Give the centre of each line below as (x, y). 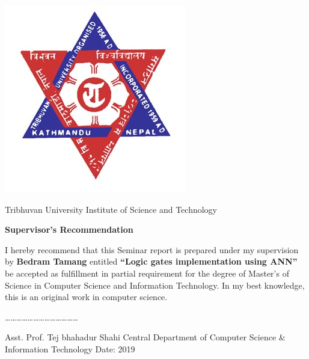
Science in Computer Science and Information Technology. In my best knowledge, (155, 285)
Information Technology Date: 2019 (70, 348)
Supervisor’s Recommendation (69, 229)
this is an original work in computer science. (86, 297)
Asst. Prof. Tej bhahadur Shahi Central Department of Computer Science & (145, 337)
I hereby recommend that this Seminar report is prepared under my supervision (152, 249)
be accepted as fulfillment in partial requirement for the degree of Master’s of (147, 273)
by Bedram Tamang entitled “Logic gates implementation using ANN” (151, 261)
